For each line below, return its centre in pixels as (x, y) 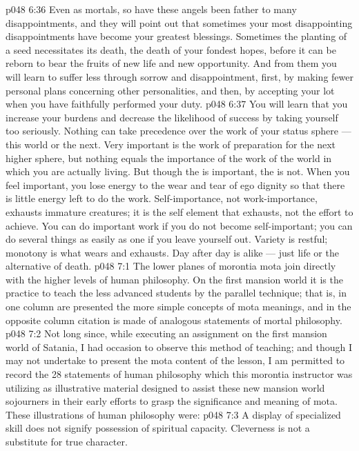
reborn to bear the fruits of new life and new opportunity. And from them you (171, 63)
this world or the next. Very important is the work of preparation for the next (171, 144)
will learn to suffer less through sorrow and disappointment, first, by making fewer (179, 76)
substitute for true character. (67, 441)
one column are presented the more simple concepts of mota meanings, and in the (178, 307)
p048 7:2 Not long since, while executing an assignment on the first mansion (166, 333)
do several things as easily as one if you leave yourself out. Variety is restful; (167, 239)
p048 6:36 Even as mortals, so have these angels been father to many (151, 9)
